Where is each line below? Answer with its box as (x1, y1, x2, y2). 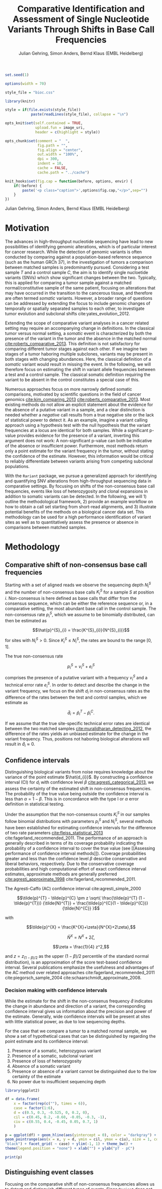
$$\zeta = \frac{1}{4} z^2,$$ (53, 944, 109, 949)
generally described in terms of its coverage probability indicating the (5, 840, 144, 846)
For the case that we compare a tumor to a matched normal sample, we (5, 1028, 147, 1034)
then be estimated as (5, 618, 47, 624)
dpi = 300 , (37, 157, 59, 161)
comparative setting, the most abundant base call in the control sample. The (5, 606, 157, 611)
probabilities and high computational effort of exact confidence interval (5, 866, 147, 871)
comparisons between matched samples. (5, 525, 87, 530)
